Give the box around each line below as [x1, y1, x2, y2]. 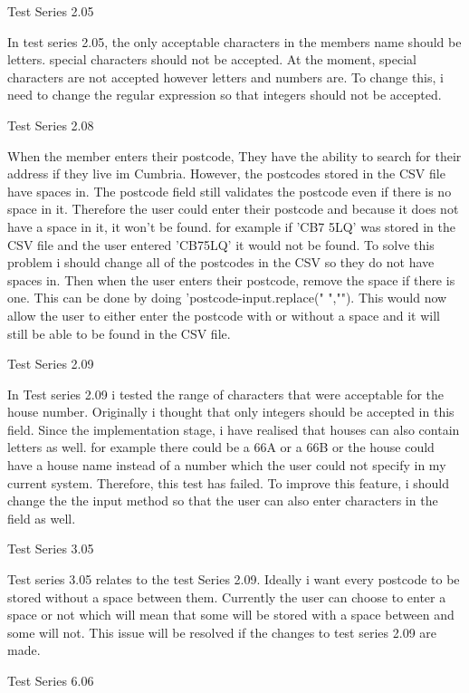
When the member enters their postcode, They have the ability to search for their [7, 146, 462, 165]
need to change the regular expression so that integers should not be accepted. [7, 85, 442, 104]
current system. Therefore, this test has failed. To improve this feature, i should [7, 473, 450, 492]
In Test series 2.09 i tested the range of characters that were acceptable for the [7, 384, 444, 403]
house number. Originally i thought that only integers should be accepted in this [7, 402, 455, 421]
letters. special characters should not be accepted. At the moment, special [7, 50, 416, 69]
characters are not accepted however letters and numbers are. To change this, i [7, 67, 444, 86]
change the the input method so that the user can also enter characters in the [7, 491, 438, 510]
